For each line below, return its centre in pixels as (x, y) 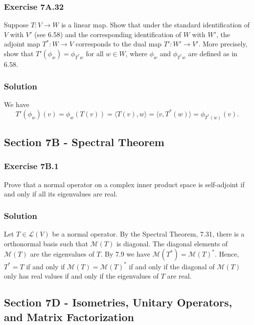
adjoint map (22, 44)
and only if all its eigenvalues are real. (61, 194)
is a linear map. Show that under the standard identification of (156, 25)
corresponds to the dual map (119, 44)
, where (137, 53)
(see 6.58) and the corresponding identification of (108, 34)
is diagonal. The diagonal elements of (172, 243)
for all (95, 53)
